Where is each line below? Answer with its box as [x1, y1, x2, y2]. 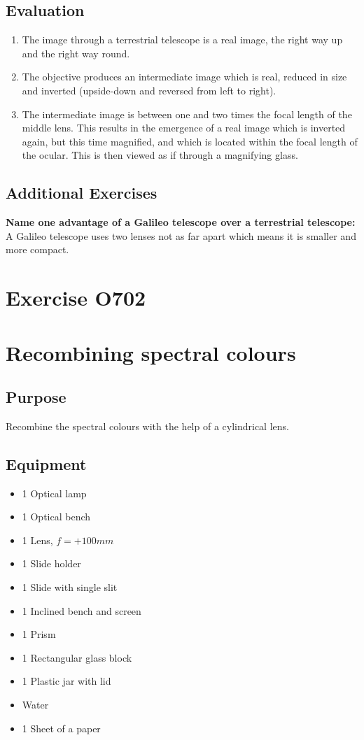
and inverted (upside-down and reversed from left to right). [22, 83, 276, 97]
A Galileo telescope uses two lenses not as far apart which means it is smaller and [6, 228, 356, 243]
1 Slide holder [22, 556, 81, 571]
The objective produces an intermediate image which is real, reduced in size [22, 69, 347, 84]
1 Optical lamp [22, 485, 87, 500]
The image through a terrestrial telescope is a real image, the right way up [22, 32, 343, 47]
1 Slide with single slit [22, 580, 118, 595]
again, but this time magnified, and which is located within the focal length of [22, 134, 358, 148]
